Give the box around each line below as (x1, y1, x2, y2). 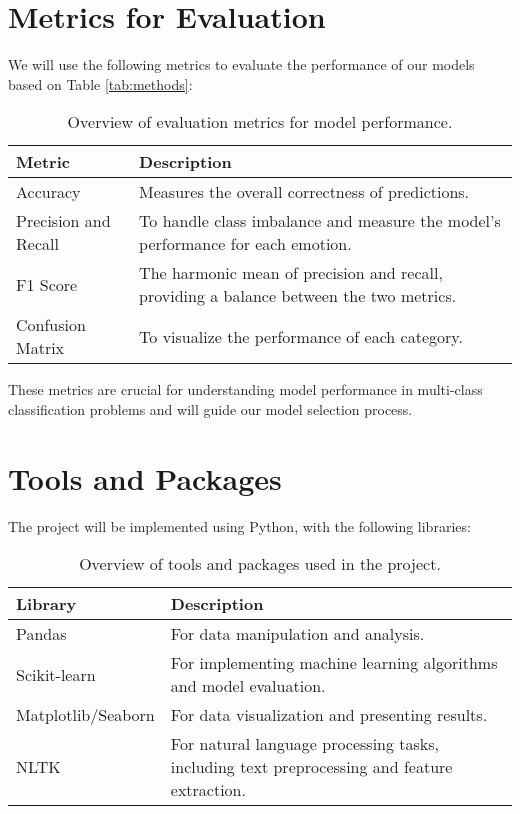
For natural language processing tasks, (170, 732, 440, 756)
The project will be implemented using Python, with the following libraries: (8, 515, 471, 536)
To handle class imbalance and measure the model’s (139, 209, 501, 233)
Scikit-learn (16, 662, 96, 686)
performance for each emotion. (139, 232, 352, 256)
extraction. (170, 778, 246, 802)
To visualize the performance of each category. (139, 324, 463, 348)
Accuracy (16, 180, 81, 204)
